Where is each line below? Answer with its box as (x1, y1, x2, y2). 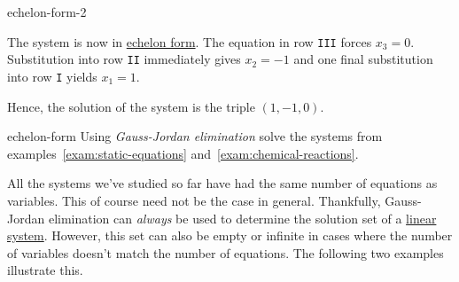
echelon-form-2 (7, 3, 87, 20)
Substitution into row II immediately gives (7, 50, 241, 68)
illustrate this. (7, 261, 83, 279)
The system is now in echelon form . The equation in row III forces (7, 32, 372, 51)
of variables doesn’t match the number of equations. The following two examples (7, 243, 444, 262)
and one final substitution (293, 50, 433, 68)
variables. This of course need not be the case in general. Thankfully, (7, 191, 381, 209)
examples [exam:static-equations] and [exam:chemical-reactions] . (7, 144, 359, 162)
